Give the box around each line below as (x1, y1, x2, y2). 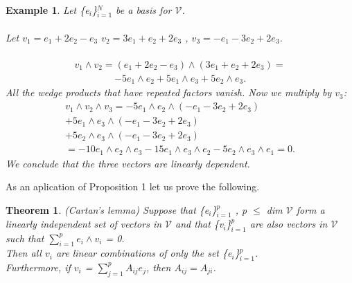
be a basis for (116, 3, 172, 17)
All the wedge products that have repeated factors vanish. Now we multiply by (6, 85, 332, 100)
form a (296, 202, 325, 217)
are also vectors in (249, 217, 328, 231)
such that (6, 230, 44, 245)
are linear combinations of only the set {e (55, 246, 232, 260)
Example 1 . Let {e (6, 3, 89, 17)
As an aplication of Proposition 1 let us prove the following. (6, 179, 260, 194)
